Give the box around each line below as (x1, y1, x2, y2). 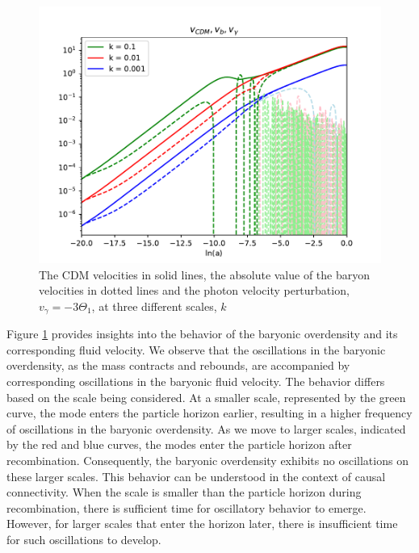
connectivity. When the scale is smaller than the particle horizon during (6, 484, 362, 501)
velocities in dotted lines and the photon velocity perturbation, (39, 282, 350, 299)
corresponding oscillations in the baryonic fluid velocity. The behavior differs (6, 373, 385, 390)
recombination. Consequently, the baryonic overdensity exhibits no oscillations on (6, 451, 409, 468)
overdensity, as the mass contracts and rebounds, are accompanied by (6, 357, 350, 374)
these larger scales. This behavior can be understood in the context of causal (6, 467, 386, 484)
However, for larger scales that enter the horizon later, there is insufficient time (6, 515, 398, 532)
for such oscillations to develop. (6, 530, 161, 547)
